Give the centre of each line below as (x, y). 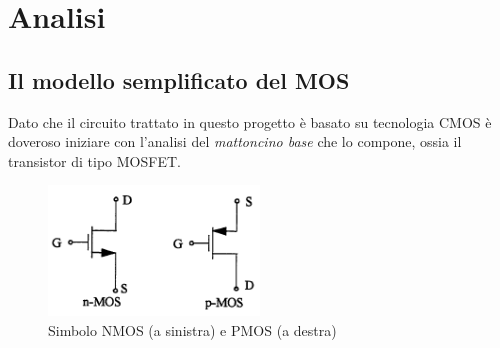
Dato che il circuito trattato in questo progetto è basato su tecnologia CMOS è (250, 121)
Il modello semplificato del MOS (179, 79)
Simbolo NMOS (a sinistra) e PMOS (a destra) (192, 329)
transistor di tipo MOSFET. (94, 160)
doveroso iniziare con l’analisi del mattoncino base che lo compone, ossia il (235, 141)
